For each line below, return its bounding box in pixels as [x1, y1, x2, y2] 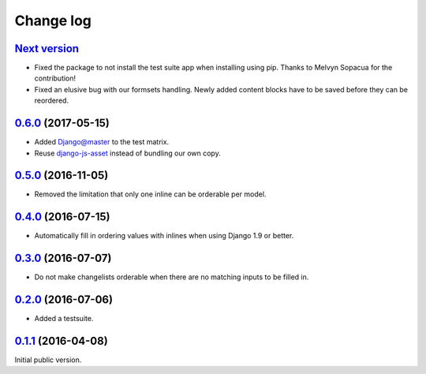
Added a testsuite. [34, 314, 94, 324]
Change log [14, 12, 92, 29]
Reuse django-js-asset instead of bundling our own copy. [34, 148, 221, 158]
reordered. [34, 95, 69, 106]
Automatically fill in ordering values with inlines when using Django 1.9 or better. [34, 231, 294, 241]
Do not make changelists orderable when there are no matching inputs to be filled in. [34, 272, 309, 282]
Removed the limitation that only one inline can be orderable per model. [34, 189, 267, 199]
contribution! [34, 73, 77, 83]
